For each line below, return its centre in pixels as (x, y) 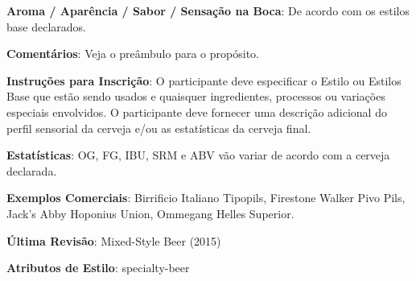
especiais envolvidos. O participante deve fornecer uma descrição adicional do (197, 112)
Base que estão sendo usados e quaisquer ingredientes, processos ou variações (196, 96)
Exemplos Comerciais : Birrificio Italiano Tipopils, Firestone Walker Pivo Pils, (206, 198)
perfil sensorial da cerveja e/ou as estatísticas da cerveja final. (159, 128)
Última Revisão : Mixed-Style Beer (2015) (114, 240)
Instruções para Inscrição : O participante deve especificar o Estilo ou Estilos (204, 80)
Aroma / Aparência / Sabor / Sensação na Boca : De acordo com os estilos (208, 10)
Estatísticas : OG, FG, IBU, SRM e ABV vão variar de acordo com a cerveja (198, 155)
